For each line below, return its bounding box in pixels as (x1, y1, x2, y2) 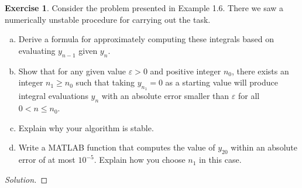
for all (238, 90, 260, 102)
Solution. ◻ (5, 173, 48, 185)
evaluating (18, 44, 56, 56)
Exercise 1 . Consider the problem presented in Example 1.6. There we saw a (5, 2, 284, 13)
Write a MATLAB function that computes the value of (18, 141, 215, 153)
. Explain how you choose (94, 153, 186, 166)
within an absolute (231, 141, 297, 153)
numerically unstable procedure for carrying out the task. (5, 13, 211, 25)
